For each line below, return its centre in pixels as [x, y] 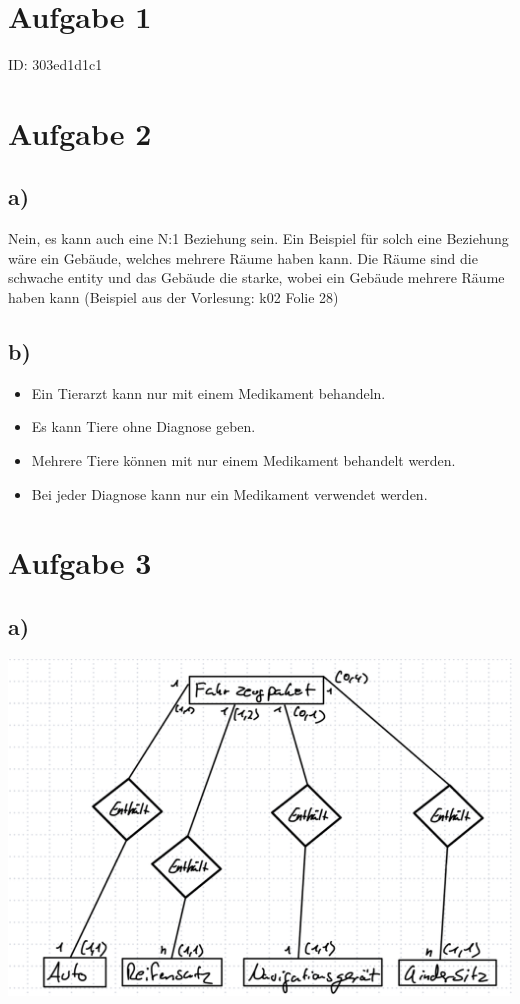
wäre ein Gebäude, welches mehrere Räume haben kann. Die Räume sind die [243, 257]
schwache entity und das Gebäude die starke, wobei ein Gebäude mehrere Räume [256, 277]
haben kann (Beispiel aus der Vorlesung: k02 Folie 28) [173, 297]
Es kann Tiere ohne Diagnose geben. [143, 426]
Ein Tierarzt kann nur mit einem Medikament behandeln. [208, 392]
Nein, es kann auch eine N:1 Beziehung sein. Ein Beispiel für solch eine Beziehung [258, 238]
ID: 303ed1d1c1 [55, 64]
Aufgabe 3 [80, 562]
